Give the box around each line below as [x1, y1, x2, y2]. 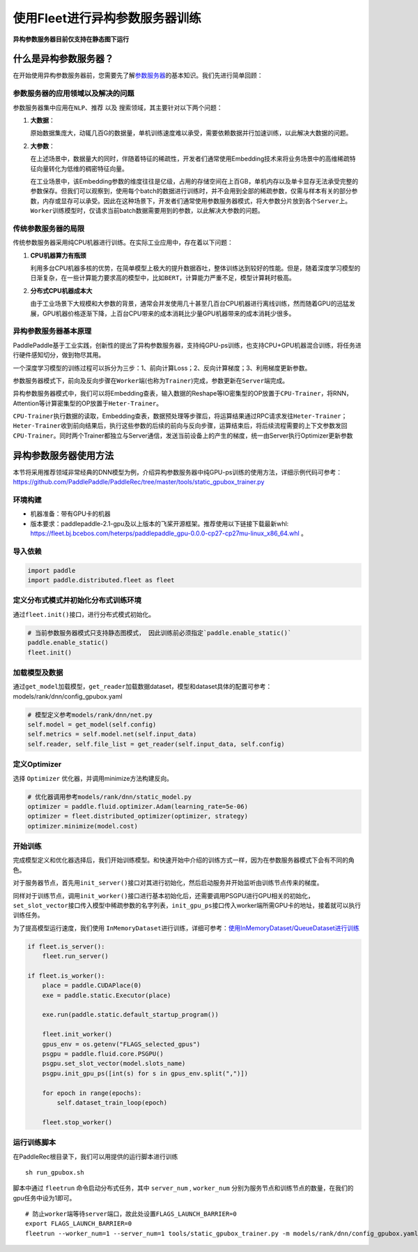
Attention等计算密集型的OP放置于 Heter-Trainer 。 [13, 398, 163, 408]
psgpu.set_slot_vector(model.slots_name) [42, 1059, 186, 1068]
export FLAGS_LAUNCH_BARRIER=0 [25, 1220, 132, 1228]
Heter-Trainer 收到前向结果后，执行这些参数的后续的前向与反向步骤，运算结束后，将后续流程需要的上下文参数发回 [13, 422, 348, 430]
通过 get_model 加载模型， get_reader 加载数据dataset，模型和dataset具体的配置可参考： [13, 683, 272, 691]
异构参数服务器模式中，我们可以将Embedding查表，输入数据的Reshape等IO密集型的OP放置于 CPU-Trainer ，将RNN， [13, 389, 353, 398]
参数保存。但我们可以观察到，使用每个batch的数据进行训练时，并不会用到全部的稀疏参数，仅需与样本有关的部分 [30, 187, 352, 195]
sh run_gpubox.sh [25, 1168, 84, 1176]
